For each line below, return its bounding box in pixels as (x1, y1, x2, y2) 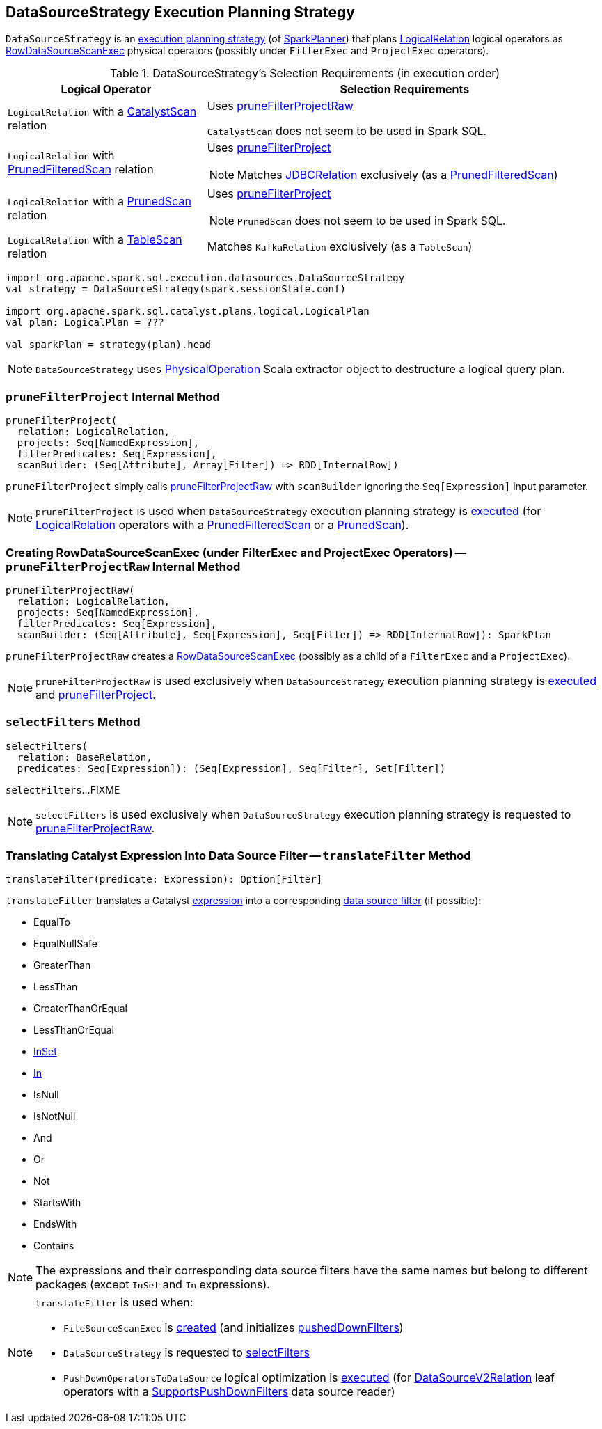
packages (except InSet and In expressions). (35, 1277, 270, 1292)
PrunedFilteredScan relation (8, 162, 154, 177)
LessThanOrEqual (33, 1024, 114, 1036)
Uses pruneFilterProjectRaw (207, 99, 354, 113)
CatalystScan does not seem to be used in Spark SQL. (207, 124, 487, 139)
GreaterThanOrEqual (33, 1002, 127, 1015)
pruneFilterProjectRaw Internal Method (6, 559, 241, 574)
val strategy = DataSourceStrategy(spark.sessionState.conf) (6, 283, 346, 295)
